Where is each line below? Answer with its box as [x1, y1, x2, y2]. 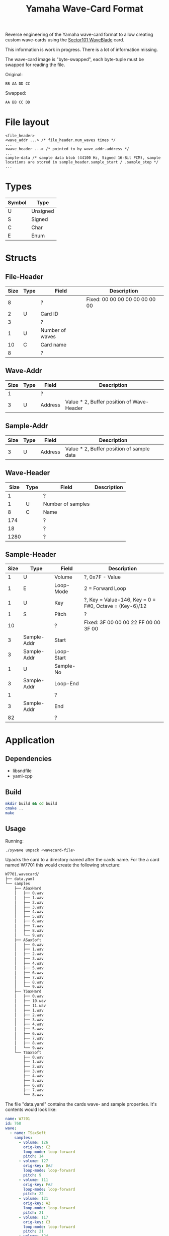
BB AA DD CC [5, 81, 30, 86]
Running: [5, 838, 24, 844]
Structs [5, 253, 37, 264]
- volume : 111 [18, 1177, 49, 1183]
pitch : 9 [23, 1172, 42, 1178]
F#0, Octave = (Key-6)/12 [83, 603, 147, 610]
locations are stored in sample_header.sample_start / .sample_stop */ [5, 160, 158, 165]
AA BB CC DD [5, 100, 30, 105]
